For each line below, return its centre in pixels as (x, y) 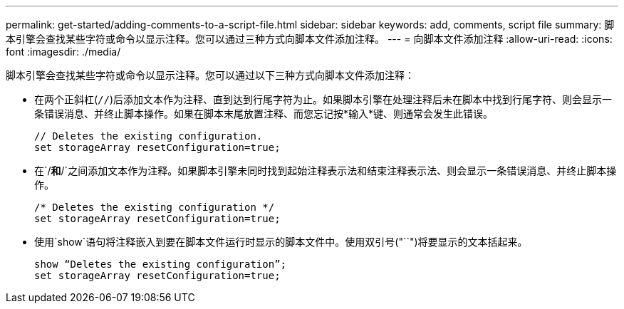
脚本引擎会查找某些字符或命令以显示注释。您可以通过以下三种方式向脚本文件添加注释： (210, 75)
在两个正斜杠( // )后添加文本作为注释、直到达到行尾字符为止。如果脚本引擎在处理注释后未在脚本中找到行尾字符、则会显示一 (323, 99)
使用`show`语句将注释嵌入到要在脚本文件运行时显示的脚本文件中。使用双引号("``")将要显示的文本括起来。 (281, 242)
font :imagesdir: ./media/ (63, 52)
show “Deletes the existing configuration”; (161, 264)
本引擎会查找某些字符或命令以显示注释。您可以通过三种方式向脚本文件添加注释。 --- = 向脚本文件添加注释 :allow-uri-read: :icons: (309, 39)
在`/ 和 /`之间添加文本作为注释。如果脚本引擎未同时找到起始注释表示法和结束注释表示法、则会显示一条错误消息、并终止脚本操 (326, 171)
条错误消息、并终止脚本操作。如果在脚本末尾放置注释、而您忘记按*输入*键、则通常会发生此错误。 (264, 114)
